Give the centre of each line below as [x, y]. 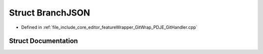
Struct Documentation [43, 41]
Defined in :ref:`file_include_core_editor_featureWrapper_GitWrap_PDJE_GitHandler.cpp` [109, 27]
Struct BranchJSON [49, 13]
